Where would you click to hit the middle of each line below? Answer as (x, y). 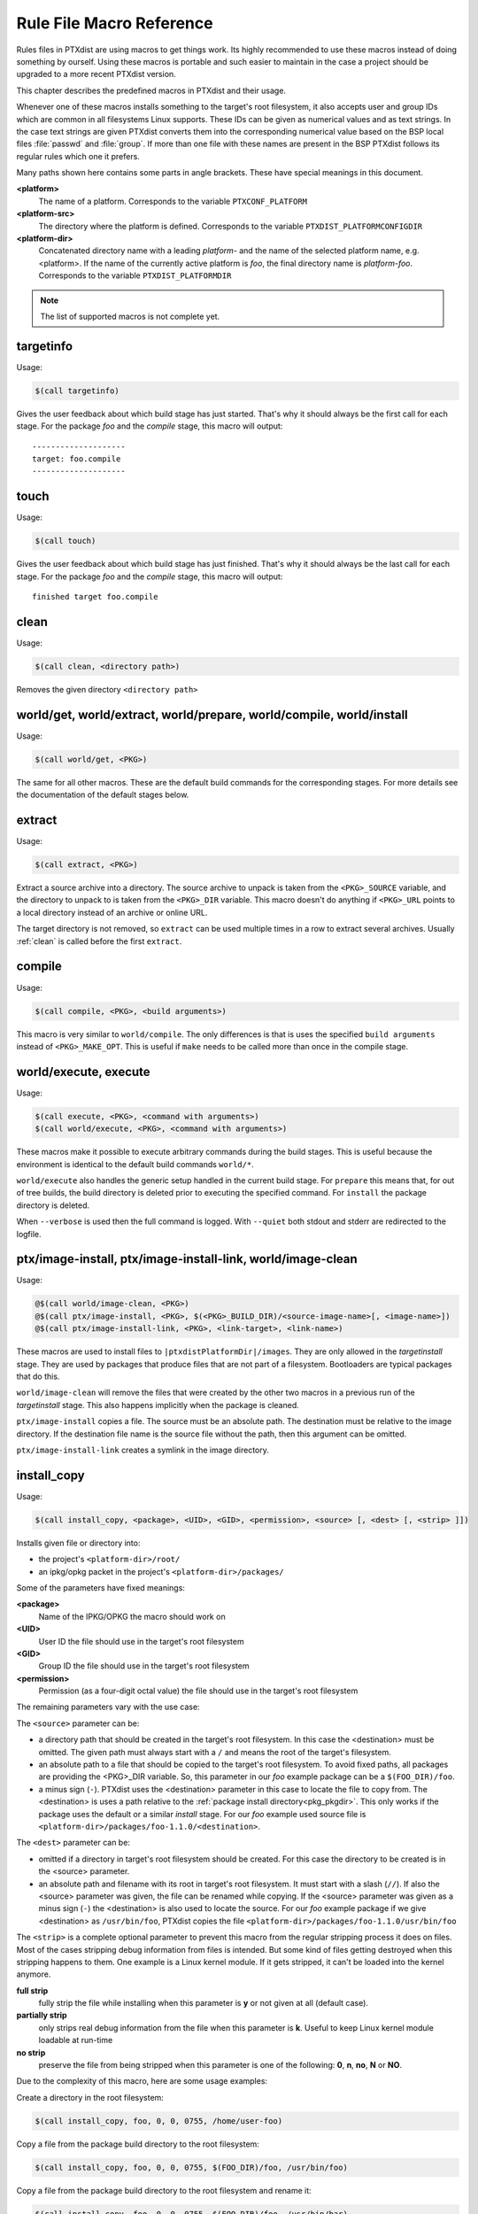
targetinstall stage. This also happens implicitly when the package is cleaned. (158, 1405)
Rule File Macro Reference (115, 23)
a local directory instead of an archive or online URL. (112, 912)
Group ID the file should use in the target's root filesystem (144, 1666)
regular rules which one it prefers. (78, 156)
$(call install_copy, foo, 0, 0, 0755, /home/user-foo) (159, 2121)
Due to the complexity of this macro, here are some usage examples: (142, 2081)
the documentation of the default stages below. (103, 795)
